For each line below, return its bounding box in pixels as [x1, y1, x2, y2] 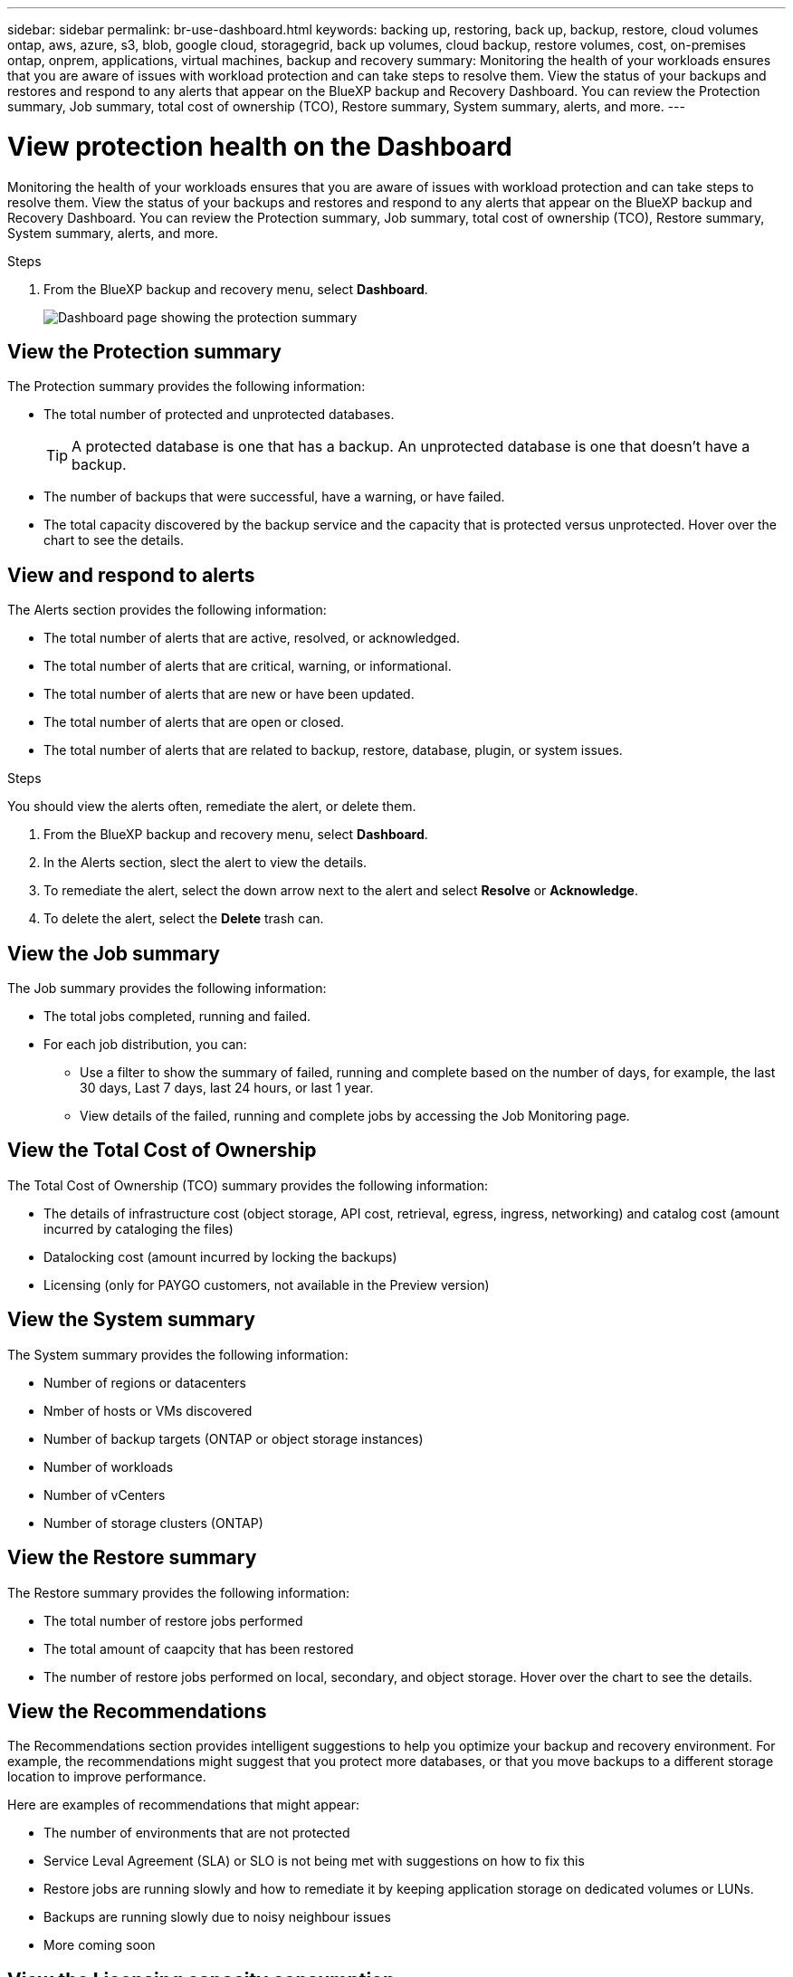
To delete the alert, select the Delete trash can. [43, 911, 324, 927]
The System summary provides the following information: [7, 1346, 349, 1362]
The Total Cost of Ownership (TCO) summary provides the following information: [7, 1177, 488, 1193]
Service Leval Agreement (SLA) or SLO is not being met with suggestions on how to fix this [43, 1853, 585, 1869]
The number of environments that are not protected [43, 1825, 350, 1841]
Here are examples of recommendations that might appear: [7, 1797, 359, 1813]
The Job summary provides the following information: [7, 980, 327, 997]
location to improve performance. [7, 1769, 206, 1785]
